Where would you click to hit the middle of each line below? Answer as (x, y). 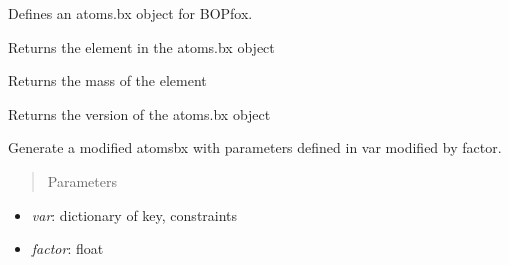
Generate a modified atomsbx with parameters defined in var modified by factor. (255, 147)
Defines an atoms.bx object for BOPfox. (130, 13)
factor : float (67, 248)
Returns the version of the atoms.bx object (139, 113)
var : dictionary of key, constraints (134, 214)
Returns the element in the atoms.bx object (141, 46)
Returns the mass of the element (107, 80)
